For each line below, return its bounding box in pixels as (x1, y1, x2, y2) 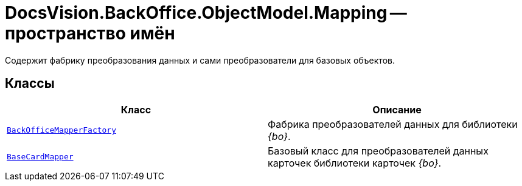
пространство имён (5, 23, 175, 44)
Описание (372, 103, 422, 116)
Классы (5, 76, 55, 91)
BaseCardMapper (7, 152, 74, 162)
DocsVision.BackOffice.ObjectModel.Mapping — (5, 2, 407, 23)
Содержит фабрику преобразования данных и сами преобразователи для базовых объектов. (5, 55, 395, 65)
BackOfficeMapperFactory (7, 125, 117, 135)
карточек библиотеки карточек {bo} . (268, 156, 442, 169)
